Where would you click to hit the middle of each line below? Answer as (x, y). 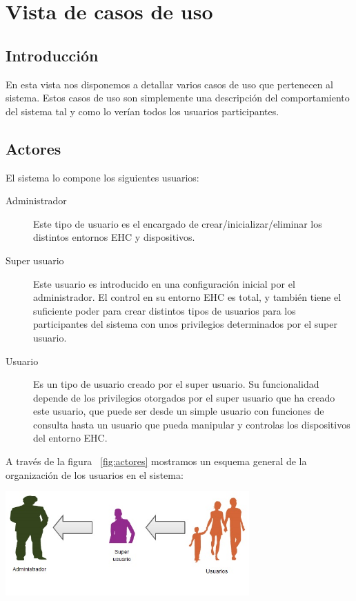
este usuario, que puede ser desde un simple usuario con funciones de (179, 411)
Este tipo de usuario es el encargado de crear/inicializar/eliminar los (178, 223)
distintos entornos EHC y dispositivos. (114, 237)
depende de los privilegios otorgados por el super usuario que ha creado (184, 397)
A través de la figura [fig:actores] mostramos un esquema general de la (156, 461)
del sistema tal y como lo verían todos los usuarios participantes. (142, 111)
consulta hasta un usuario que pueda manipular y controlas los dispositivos (192, 424)
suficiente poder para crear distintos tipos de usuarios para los (165, 310)
